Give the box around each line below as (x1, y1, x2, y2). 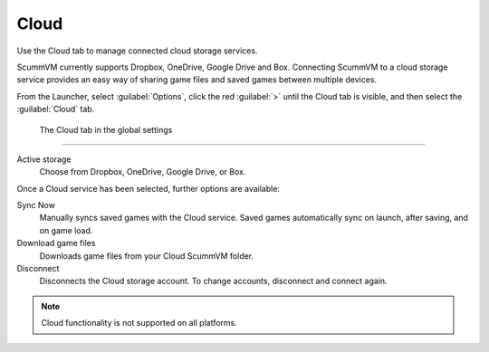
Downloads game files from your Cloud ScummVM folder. (39, 250, 254, 262)
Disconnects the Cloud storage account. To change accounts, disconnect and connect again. (39, 276, 388, 287)
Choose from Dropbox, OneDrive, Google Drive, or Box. (39, 166, 246, 177)
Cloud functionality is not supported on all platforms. (41, 318, 237, 328)
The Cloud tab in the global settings (39, 124, 173, 135)
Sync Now (16, 200, 56, 211)
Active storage (16, 154, 72, 165)
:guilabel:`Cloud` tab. (16, 104, 95, 115)
